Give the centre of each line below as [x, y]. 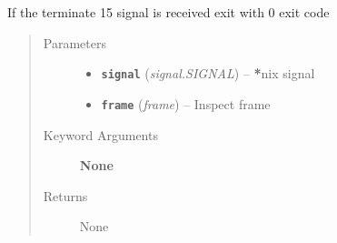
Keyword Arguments [100, 134]
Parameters [74, 42]
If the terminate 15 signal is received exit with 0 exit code [168, 12]
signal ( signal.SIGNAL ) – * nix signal [208, 73]
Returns [65, 195]
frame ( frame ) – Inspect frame [186, 103]
